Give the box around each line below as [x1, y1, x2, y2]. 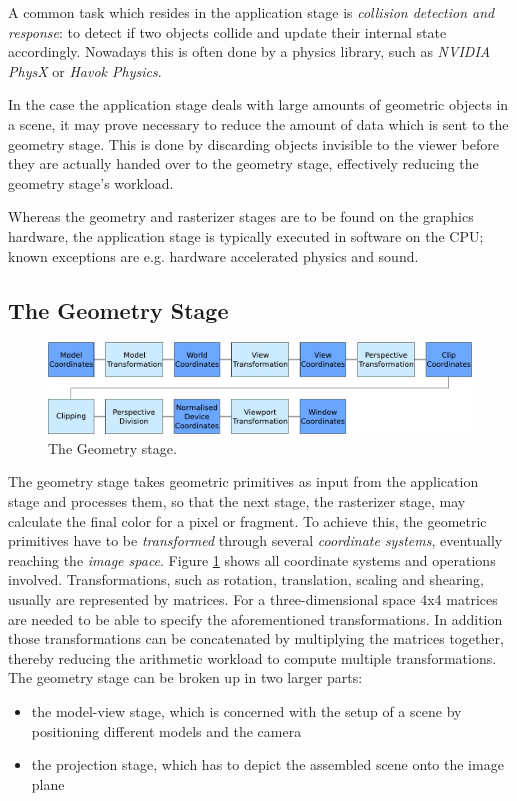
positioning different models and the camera [31, 720, 302, 741]
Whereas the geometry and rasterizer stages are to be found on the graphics [8, 206, 474, 227]
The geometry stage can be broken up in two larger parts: [8, 667, 363, 688]
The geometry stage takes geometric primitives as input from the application [8, 471, 479, 492]
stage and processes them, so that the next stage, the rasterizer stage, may [8, 491, 466, 512]
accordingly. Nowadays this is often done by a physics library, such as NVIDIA [8, 41, 491, 62]
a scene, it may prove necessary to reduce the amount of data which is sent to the [8, 113, 509, 134]
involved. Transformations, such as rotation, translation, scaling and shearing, [8, 569, 485, 590]
